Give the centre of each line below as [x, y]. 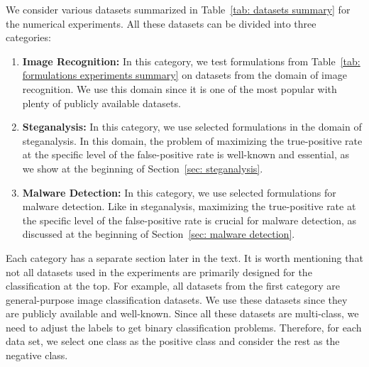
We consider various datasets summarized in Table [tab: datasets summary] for [178, 9]
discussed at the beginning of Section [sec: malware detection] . [159, 234]
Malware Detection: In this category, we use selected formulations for [179, 192]
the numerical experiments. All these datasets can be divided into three [161, 23]
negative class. [37, 355]
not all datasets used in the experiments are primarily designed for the [159, 272]
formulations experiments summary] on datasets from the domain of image [184, 75]
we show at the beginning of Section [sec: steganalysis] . [143, 168]
